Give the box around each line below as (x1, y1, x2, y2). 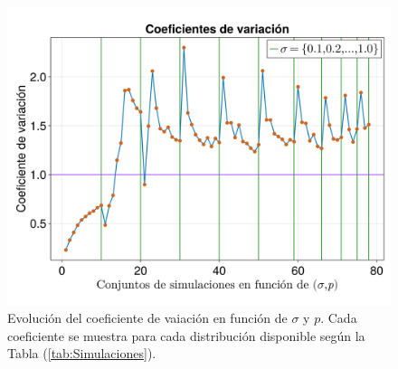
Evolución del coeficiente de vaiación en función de (7, 308, 288, 327)
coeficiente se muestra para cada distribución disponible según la (7, 326, 365, 345)
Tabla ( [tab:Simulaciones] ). (7, 344, 156, 363)
